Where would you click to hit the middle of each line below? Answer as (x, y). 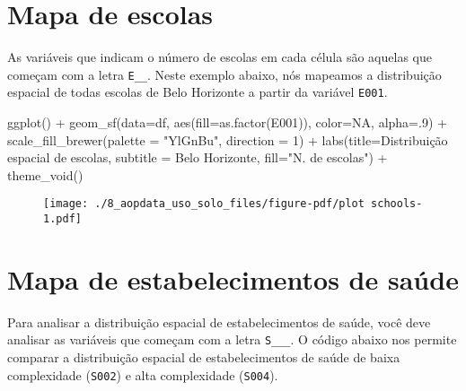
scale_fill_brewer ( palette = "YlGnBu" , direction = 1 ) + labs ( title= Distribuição (228, 139)
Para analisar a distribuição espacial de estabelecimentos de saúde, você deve (219, 321)
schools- (397, 204)
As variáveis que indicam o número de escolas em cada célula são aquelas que (220, 57)
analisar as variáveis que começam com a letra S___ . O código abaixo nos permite (232, 339)
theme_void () (45, 174)
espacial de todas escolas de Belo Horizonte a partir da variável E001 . (198, 92)
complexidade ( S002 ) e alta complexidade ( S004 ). (143, 374)
